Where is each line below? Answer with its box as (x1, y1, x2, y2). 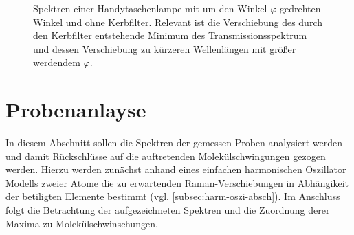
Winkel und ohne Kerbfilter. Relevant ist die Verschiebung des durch (33, 14, 322, 29)
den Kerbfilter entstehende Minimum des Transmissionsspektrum (33, 28, 307, 43)
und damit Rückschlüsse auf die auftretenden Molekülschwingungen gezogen (5, 148, 326, 163)
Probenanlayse (5, 96, 146, 124)
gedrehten (279, 1, 321, 15)
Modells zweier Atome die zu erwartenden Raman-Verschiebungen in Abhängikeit (5, 175, 349, 190)
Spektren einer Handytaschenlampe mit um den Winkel (33, 1, 267, 15)
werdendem (33, 55, 80, 69)
